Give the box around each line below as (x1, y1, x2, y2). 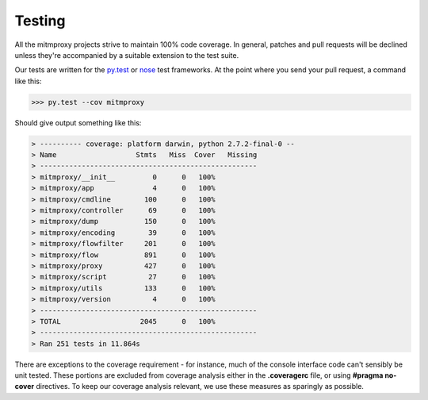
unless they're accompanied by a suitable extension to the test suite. (14, 50, 239, 60)
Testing (14, 12, 66, 29)
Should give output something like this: (14, 117, 142, 127)
